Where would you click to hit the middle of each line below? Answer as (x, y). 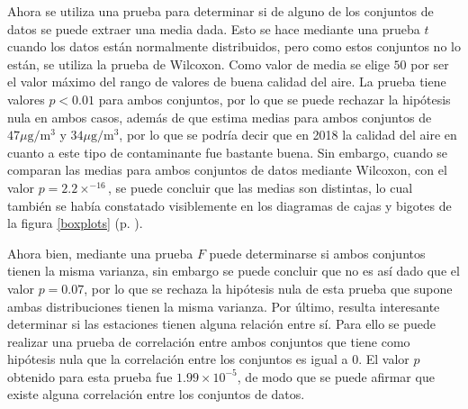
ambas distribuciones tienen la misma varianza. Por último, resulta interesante (224, 306)
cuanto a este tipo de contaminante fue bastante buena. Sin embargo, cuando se (228, 152)
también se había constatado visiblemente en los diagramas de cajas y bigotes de (229, 205)
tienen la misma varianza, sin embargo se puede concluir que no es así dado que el (234, 271)
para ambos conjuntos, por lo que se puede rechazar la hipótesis (274, 99)
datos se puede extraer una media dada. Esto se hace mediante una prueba (214, 28)
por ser (430, 64)
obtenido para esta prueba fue (90, 376)
